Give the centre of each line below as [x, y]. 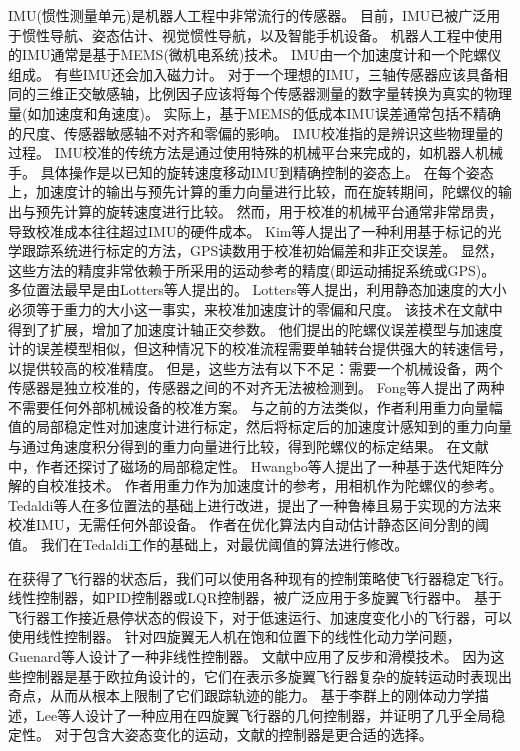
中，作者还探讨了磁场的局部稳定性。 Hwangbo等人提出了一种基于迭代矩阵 [249, 465]
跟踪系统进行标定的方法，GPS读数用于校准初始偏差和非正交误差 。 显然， [262, 250]
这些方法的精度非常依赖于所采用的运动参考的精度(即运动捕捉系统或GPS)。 [252, 269]
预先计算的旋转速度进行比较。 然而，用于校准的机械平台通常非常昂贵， [269, 210]
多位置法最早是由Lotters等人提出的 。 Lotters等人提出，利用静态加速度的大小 [257, 289]
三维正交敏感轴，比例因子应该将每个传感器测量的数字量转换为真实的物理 [273, 93]
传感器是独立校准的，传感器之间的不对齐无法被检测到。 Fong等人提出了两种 [256, 387]
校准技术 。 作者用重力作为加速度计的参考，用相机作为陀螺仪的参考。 [276, 485]
